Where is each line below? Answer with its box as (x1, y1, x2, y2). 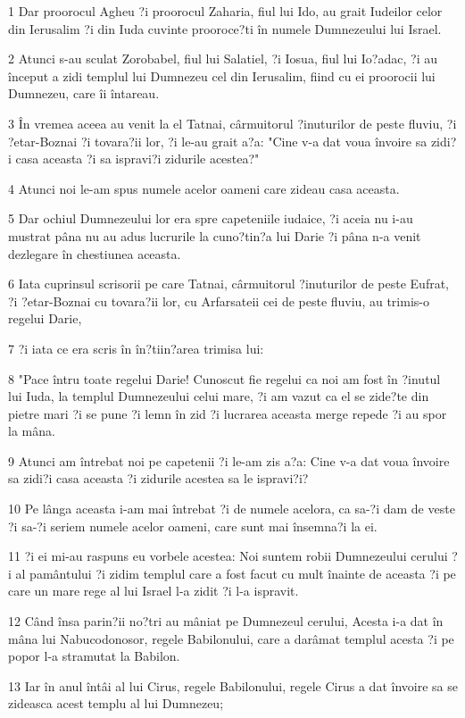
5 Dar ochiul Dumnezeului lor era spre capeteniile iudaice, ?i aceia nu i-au (8, 209, 413, 228)
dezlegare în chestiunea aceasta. (8, 244, 181, 263)
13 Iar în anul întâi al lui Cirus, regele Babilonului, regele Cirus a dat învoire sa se (8, 676, 458, 695)
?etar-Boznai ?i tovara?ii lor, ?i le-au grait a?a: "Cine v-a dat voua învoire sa (8, 131, 428, 150)
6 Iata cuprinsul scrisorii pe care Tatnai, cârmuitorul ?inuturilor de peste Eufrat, (8, 274, 450, 293)
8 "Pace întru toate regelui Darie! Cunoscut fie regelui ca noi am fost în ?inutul (8, 369, 441, 388)
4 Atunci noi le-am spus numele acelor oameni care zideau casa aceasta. (8, 179, 400, 197)
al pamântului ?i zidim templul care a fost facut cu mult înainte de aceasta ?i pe (15, 564, 456, 582)
